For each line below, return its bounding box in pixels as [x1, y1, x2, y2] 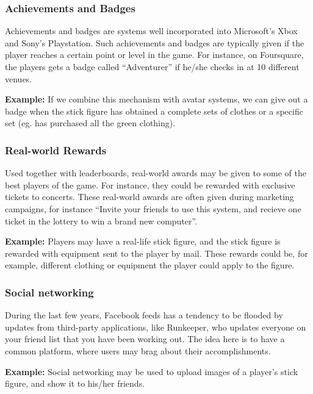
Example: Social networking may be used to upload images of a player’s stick [5, 365, 298, 378]
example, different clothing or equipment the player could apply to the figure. [5, 259, 295, 271]
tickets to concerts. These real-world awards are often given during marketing [5, 190, 294, 203]
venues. [5, 72, 32, 85]
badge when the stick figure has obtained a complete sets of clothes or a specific [5, 104, 303, 117]
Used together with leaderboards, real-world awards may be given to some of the [5, 167, 307, 179]
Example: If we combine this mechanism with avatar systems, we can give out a [5, 93, 308, 106]
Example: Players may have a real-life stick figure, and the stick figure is [5, 235, 281, 248]
